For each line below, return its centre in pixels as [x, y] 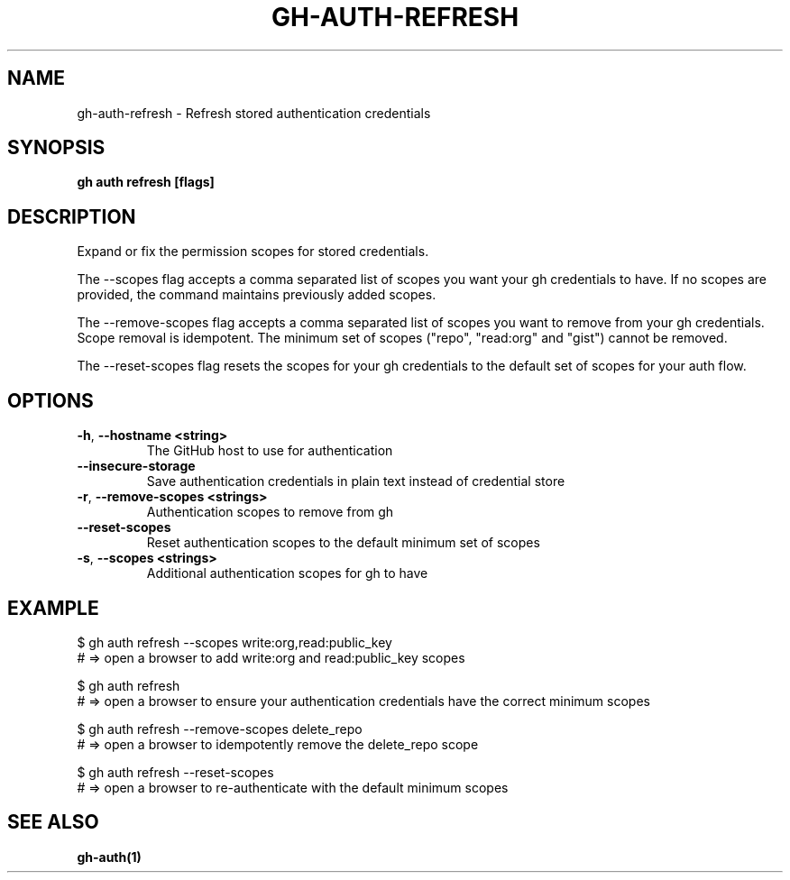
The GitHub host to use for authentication [270, 451]
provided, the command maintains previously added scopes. [257, 295]
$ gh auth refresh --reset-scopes [175, 772]
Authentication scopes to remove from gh [270, 512]
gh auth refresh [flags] [146, 182]
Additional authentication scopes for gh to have [287, 573]
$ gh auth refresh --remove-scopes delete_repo [220, 729]
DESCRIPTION [72, 216]
